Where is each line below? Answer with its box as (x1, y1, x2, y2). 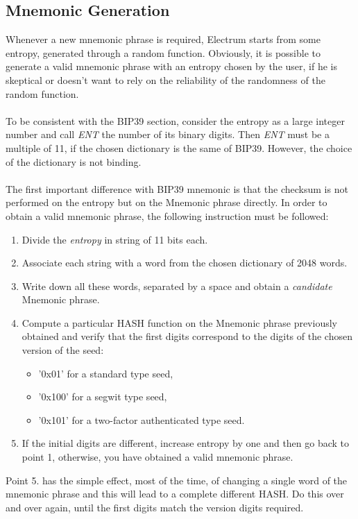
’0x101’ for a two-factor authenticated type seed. (38, 412, 245, 427)
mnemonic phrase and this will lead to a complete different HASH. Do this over (6, 486, 344, 501)
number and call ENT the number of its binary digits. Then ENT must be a (6, 127, 330, 142)
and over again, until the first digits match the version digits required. (6, 500, 304, 514)
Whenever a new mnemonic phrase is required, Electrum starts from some (6, 32, 321, 46)
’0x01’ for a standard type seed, (38, 366, 173, 380)
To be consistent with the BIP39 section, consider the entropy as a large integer (6, 113, 345, 128)
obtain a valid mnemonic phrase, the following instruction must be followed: (6, 208, 329, 223)
